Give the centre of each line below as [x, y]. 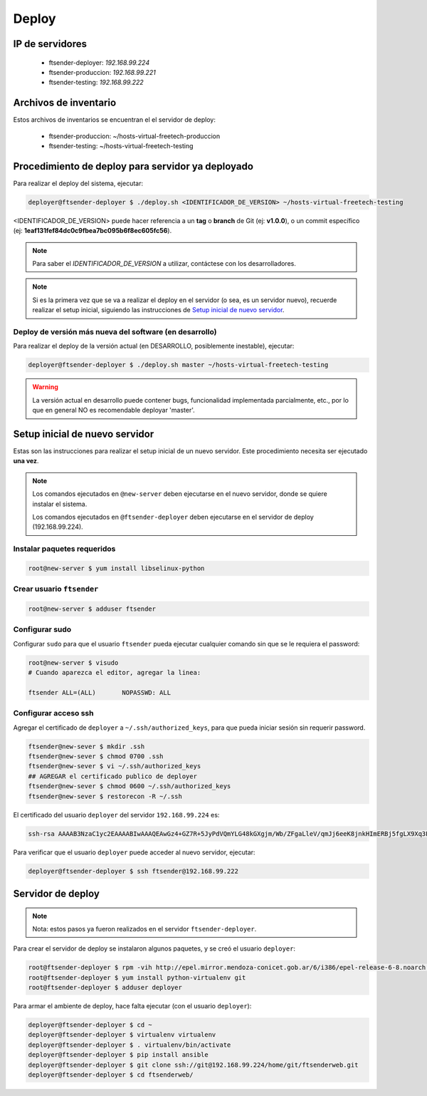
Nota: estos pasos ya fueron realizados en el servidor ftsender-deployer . [144, 929]
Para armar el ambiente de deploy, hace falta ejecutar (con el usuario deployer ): [132, 1006]
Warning [45, 387]
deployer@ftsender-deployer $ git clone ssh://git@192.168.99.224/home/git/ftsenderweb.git [193, 1065]
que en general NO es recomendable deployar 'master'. [114, 410]
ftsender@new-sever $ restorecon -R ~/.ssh [105, 796]
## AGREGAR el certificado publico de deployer [112, 776]
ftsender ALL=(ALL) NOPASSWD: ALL [99, 692]
